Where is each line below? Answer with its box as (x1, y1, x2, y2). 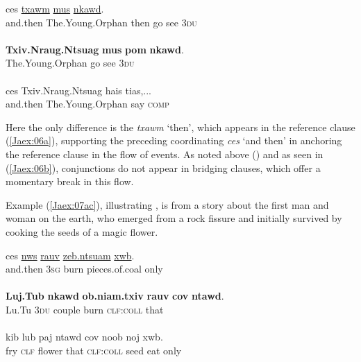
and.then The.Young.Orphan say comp (6, 96, 169, 111)
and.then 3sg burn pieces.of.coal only (6, 261, 163, 276)
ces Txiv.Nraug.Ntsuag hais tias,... (6, 83, 151, 97)
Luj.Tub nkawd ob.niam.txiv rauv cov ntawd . (6, 288, 224, 303)
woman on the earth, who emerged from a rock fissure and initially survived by (6, 211, 342, 225)
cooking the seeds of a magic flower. (6, 224, 158, 239)
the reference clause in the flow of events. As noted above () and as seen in (6, 146, 324, 161)
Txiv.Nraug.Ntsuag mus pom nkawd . (6, 42, 184, 56)
